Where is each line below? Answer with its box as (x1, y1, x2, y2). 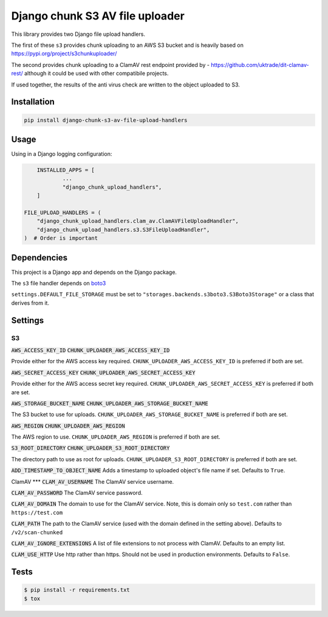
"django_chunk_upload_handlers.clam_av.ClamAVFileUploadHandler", (36, 218, 239, 225)
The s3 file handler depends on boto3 (11, 280, 106, 287)
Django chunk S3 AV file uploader (11, 9, 185, 23)
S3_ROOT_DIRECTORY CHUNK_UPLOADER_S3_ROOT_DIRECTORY (11, 445, 170, 451)
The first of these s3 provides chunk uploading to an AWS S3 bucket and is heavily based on (11, 41, 244, 49)
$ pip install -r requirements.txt (24, 587, 130, 593)
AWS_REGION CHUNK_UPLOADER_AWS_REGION (11, 422, 125, 429)
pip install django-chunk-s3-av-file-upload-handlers (24, 116, 188, 124)
